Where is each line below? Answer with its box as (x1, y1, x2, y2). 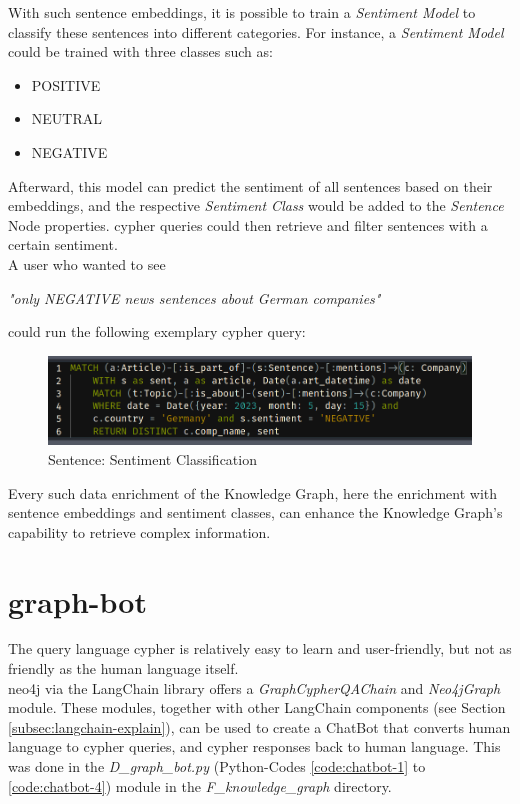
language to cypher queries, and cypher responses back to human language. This (8, 736, 501, 757)
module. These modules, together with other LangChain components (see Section (8, 697, 506, 718)
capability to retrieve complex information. (8, 521, 271, 542)
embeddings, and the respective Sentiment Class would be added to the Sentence (8, 195, 504, 216)
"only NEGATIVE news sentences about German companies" (8, 287, 381, 308)
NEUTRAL (31, 108, 102, 129)
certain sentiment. (8, 234, 118, 255)
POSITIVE (31, 74, 101, 95)
